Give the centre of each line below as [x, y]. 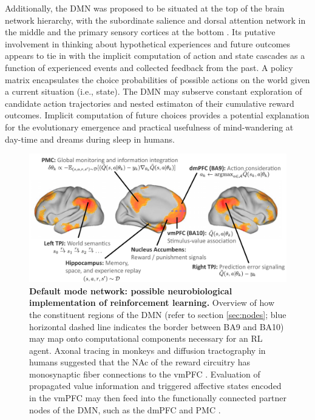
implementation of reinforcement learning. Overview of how [152, 303]
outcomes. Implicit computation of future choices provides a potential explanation [157, 115]
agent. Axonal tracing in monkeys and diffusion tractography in [147, 350]
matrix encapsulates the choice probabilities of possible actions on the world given [157, 79]
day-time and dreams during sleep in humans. [90, 139]
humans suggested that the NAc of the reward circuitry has [140, 362]
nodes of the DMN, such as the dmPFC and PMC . [125, 409]
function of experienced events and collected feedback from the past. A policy [149, 67]
